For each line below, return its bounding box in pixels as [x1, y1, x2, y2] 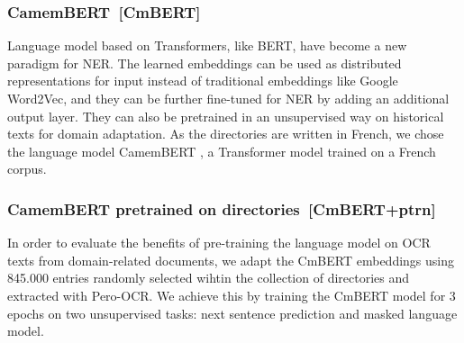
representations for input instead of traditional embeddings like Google [7, 71, 398, 90]
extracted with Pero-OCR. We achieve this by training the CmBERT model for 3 [7, 285, 456, 304]
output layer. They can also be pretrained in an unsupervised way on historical [7, 106, 444, 125]
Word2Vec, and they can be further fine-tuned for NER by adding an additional [7, 89, 450, 107]
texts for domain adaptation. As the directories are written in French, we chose [7, 124, 444, 143]
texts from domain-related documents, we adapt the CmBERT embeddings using [7, 250, 455, 269]
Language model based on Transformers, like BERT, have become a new [7, 36, 407, 55]
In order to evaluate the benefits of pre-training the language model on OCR [7, 233, 431, 252]
